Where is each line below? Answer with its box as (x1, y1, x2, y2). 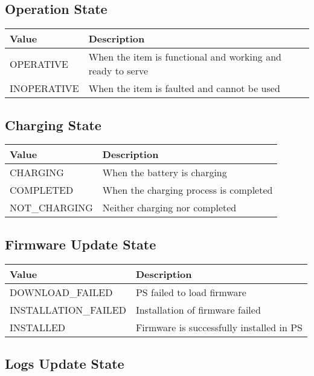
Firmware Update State (5, 234, 156, 253)
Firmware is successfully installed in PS (135, 320, 303, 334)
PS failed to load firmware (135, 285, 246, 299)
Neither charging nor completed (102, 200, 237, 215)
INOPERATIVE (10, 81, 79, 96)
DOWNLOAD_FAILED (10, 285, 113, 299)
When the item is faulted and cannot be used (88, 81, 280, 96)
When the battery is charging (102, 165, 227, 180)
